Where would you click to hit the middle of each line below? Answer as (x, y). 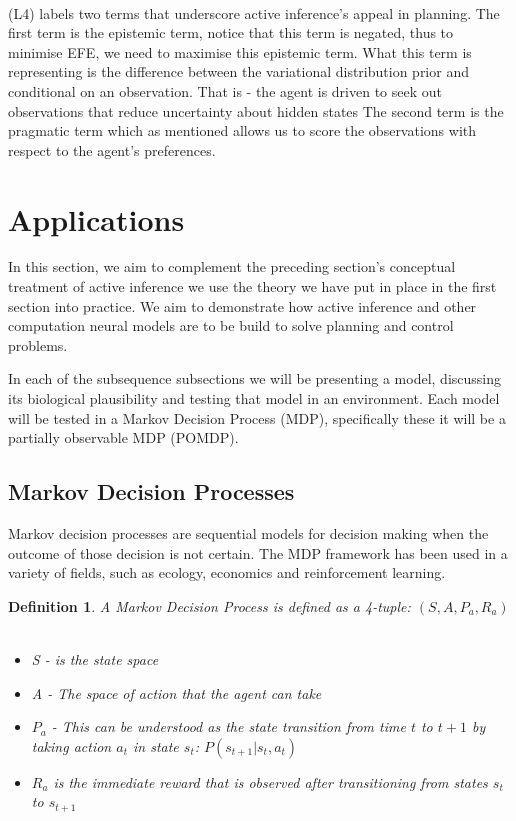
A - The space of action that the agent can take (176, 692)
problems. (38, 344)
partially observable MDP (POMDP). (123, 437)
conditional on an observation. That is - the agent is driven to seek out (225, 90)
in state (155, 745)
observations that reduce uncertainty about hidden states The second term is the (256, 110)
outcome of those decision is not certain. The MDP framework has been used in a (258, 552)
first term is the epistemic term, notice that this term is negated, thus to (231, 32)
